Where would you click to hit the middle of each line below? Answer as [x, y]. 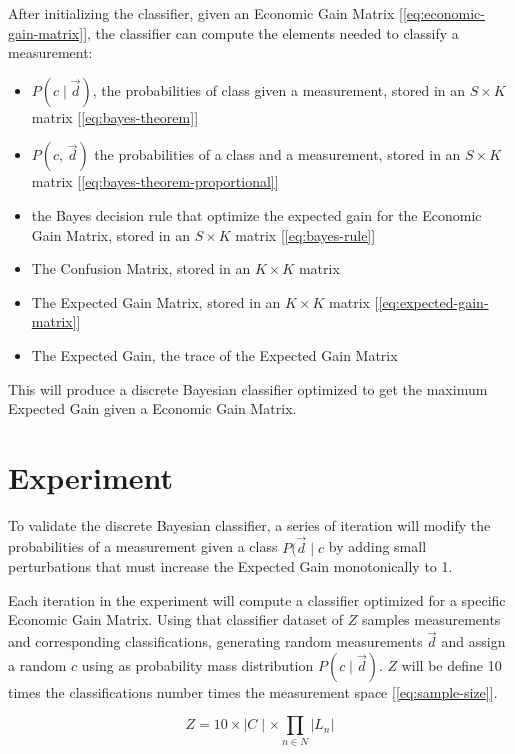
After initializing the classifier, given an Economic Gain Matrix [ [205, 13]
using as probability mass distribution [197, 664]
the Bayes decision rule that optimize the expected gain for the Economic [256, 214]
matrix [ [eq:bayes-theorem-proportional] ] [155, 181]
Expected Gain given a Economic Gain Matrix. [152, 408]
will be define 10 [451, 664]
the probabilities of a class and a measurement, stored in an [277, 154]
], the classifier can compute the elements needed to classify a [271, 32]
